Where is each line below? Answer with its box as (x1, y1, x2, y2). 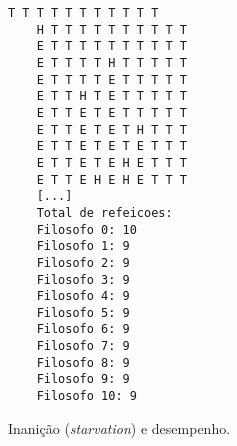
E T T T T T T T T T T (36, 39, 187, 54)
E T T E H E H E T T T (36, 172, 187, 187)
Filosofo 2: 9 (36, 255, 130, 270)
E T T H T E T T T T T (36, 89, 187, 104)
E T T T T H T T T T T (36, 55, 187, 70)
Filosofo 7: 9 (36, 339, 130, 354)
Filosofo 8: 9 (36, 355, 130, 370)
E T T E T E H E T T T (36, 155, 187, 170)
